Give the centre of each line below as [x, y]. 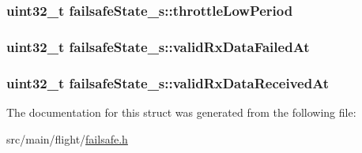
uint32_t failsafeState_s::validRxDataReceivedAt [168, 82]
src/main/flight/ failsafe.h [67, 138]
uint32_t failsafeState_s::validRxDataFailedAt [158, 46]
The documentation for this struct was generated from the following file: [181, 112]
